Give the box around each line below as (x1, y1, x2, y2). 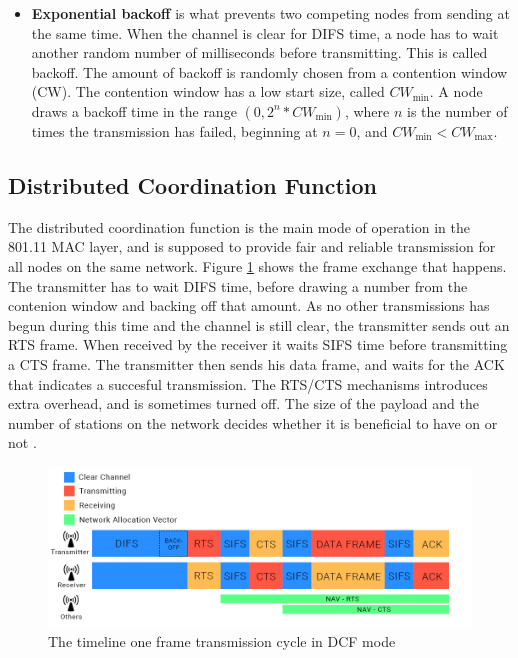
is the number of (407, 100, 508, 121)
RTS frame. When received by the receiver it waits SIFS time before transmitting (8, 334, 508, 355)
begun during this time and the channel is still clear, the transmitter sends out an (8, 314, 510, 335)
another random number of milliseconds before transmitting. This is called (31, 42, 488, 63)
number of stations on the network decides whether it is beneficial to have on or (8, 412, 498, 433)
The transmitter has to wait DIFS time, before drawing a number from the (8, 275, 468, 296)
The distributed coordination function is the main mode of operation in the (8, 216, 470, 237)
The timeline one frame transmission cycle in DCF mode (48, 630, 396, 651)
